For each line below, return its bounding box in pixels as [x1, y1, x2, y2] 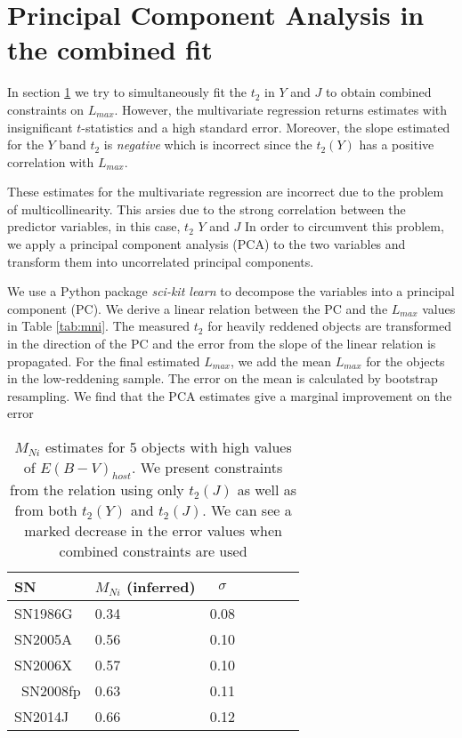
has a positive [359, 135, 434, 154]
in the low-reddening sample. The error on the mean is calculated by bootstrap [7, 369, 438, 388]
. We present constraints [132, 457, 283, 477]
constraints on [7, 100, 85, 118]
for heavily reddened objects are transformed [207, 317, 451, 335]
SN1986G [14, 603, 73, 624]
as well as [237, 479, 297, 501]
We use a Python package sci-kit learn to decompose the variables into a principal [7, 282, 455, 301]
